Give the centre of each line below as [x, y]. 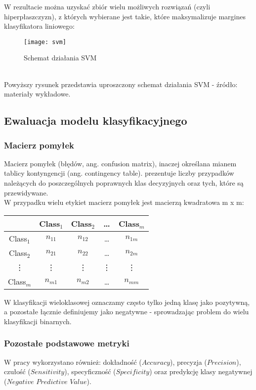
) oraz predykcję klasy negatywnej [201, 371]
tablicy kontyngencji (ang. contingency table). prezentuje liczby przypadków [119, 173]
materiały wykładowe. [37, 94]
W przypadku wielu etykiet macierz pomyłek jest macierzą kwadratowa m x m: [124, 202]
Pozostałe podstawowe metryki [67, 343]
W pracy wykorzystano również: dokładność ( [73, 362]
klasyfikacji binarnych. [38, 321]
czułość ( [17, 371]
